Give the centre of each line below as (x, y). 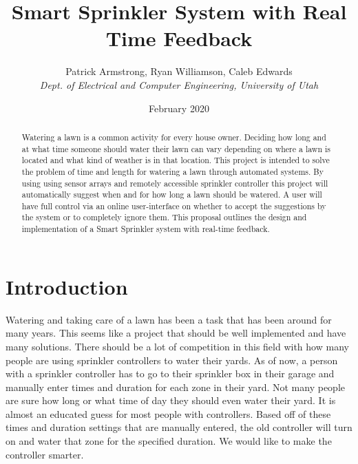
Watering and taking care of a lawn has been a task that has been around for (169, 319)
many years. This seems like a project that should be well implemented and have (176, 333)
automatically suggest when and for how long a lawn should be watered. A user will (172, 194)
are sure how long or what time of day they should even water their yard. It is (171, 400)
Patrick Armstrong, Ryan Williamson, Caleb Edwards (179, 71)
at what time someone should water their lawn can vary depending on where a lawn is (176, 148)
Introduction (67, 286)
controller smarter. (45, 454)
